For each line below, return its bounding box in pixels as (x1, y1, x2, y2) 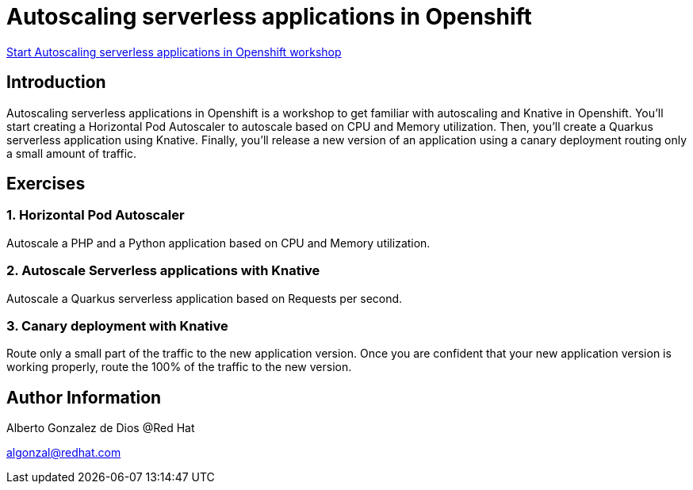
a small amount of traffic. (6, 146, 137, 160)
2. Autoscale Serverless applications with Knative (6, 262, 320, 279)
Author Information (6, 387, 162, 408)
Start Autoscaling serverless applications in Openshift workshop (6, 44, 342, 59)
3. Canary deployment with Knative (6, 317, 228, 334)
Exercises (6, 174, 86, 194)
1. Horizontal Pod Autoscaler (6, 207, 185, 224)
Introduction (6, 72, 106, 93)
